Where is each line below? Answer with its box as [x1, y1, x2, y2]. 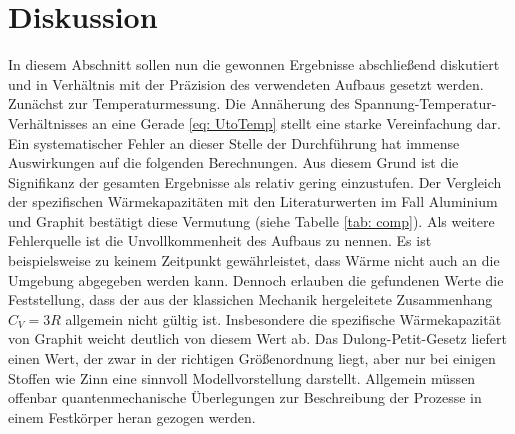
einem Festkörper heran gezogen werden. [8, 406, 256, 427]
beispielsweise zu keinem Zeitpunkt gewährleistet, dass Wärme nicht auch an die [8, 250, 500, 271]
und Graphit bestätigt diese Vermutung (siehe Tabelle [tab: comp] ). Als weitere [8, 210, 495, 231]
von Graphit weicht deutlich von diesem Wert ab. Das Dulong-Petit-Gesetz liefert [8, 328, 507, 349]
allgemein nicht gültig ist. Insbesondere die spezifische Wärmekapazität [65, 308, 502, 329]
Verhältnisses [8, 112, 88, 133]
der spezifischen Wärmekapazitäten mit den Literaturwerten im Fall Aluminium [8, 191, 498, 212]
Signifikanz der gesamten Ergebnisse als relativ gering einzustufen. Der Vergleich [8, 171, 502, 192]
